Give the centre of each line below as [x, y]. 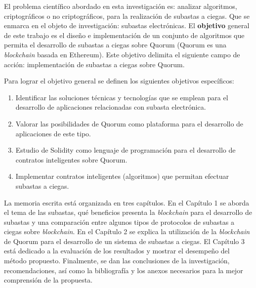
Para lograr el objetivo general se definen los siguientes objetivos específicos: [119, 81]
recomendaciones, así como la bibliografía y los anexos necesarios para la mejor [124, 270]
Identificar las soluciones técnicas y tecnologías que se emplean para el [122, 97]
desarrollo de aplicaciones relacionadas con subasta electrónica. [111, 107]
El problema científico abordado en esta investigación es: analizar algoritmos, [121, 6]
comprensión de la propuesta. [48, 280]
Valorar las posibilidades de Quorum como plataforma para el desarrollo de [129, 123]
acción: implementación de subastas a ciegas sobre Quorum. [94, 64]
